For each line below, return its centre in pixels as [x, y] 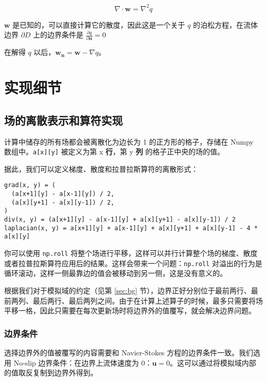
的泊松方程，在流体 [225, 24]
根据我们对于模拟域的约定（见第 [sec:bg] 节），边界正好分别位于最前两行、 [128, 290]
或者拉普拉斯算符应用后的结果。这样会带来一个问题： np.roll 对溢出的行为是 [133, 263]
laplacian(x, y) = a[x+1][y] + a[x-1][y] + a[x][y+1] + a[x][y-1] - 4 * [131, 228]
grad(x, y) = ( [30, 185]
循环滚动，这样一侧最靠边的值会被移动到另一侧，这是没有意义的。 [116, 273]
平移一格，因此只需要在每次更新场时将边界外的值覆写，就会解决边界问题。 [130, 310]
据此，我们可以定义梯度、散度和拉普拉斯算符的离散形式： [101, 168]
